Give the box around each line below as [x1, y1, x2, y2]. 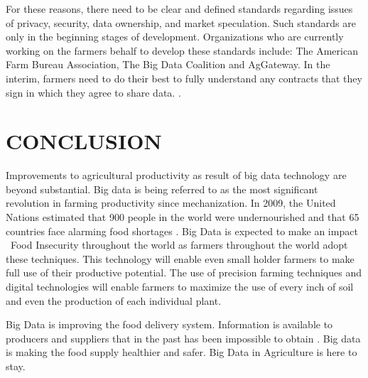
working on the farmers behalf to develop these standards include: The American [6, 43, 358, 58]
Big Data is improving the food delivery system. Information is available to [6, 317, 333, 332]
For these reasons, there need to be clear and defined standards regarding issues [6, 1, 353, 16]
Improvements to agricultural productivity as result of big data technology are [6, 168, 347, 183]
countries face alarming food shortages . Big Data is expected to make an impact [6, 223, 358, 238]
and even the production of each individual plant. [6, 293, 222, 308]
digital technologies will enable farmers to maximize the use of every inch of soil [6, 279, 354, 294]
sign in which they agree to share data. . [6, 85, 181, 99]
